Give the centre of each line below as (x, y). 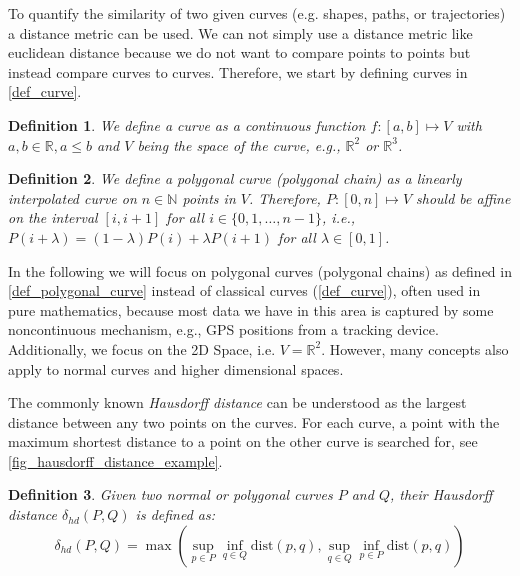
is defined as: (175, 514)
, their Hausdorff (441, 494)
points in (209, 197)
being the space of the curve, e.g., (239, 144)
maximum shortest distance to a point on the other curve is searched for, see (243, 441)
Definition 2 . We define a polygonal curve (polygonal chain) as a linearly (235, 178)
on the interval (53, 217)
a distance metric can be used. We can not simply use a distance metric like (240, 32)
